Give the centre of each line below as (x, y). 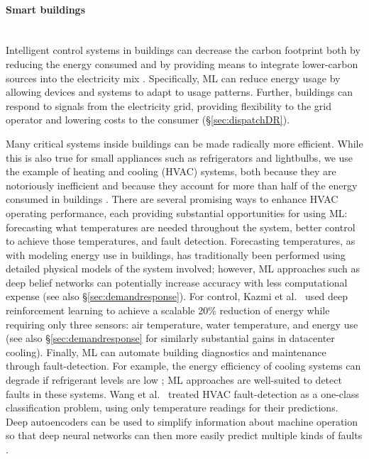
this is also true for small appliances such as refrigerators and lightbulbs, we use (180, 157)
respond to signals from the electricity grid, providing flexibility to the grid (169, 105)
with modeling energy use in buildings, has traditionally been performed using (176, 254)
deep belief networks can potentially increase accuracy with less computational (177, 282)
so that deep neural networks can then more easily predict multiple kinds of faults (184, 435)
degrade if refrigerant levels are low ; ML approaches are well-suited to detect (174, 380)
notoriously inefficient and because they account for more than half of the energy (182, 185)
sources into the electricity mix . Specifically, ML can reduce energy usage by (173, 78)
